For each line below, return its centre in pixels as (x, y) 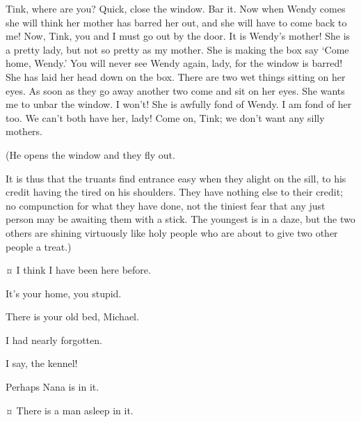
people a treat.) (39, 246)
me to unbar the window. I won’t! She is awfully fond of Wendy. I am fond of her (179, 104)
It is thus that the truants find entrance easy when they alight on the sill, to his (176, 178)
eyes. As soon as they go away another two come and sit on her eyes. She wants (175, 90)
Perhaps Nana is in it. (53, 387)
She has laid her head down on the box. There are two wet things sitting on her (176, 76)
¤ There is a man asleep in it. (70, 410)
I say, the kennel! (42, 363)
